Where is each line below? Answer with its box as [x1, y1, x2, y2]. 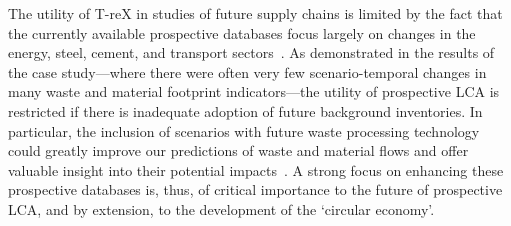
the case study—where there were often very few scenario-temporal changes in [8, 61, 487, 82]
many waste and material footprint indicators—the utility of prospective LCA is [8, 81, 500, 102]
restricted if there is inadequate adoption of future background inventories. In [8, 100, 483, 121]
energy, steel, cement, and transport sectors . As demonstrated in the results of [8, 42, 495, 63]
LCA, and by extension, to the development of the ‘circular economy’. [8, 198, 435, 219]
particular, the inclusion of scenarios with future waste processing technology [8, 120, 480, 141]
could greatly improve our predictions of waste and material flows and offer [8, 140, 469, 161]
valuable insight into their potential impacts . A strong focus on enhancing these [8, 159, 504, 180]
